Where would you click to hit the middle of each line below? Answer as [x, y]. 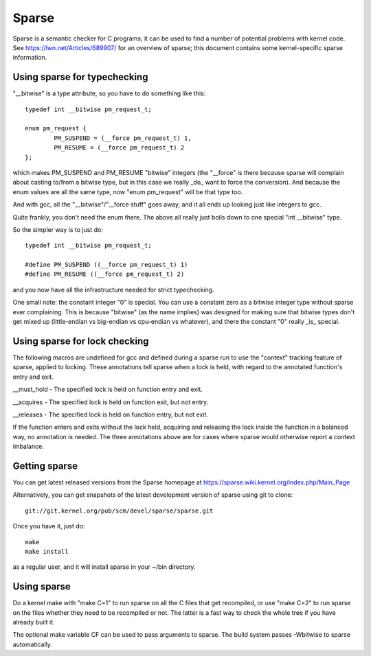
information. [30, 58]
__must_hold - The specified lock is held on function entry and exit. [108, 389]
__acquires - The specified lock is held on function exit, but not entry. [111, 402]
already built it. [34, 622]
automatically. [33, 644]
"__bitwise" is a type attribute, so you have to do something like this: [109, 93]
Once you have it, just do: [49, 526]
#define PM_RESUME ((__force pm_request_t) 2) [105, 274]
